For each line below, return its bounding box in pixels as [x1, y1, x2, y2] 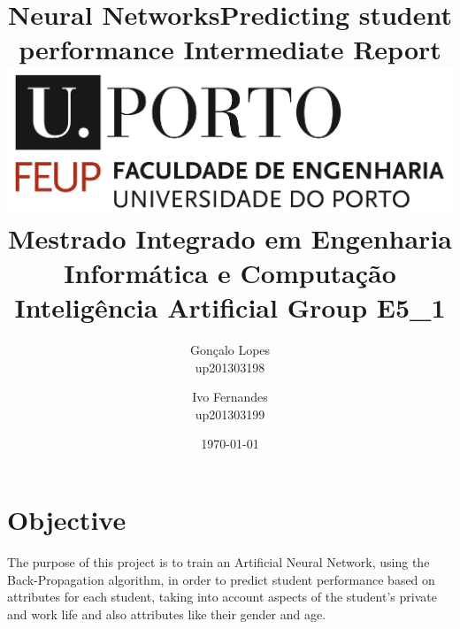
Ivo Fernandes [192, 387, 268, 406]
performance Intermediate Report [19, 31, 441, 67]
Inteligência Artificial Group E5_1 [14, 289, 446, 326]
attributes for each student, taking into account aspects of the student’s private [7, 587, 437, 606]
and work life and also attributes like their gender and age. [7, 604, 326, 623]
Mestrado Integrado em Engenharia [8, 219, 452, 256]
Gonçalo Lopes [189, 341, 271, 359]
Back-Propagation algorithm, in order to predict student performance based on [7, 570, 435, 588]
